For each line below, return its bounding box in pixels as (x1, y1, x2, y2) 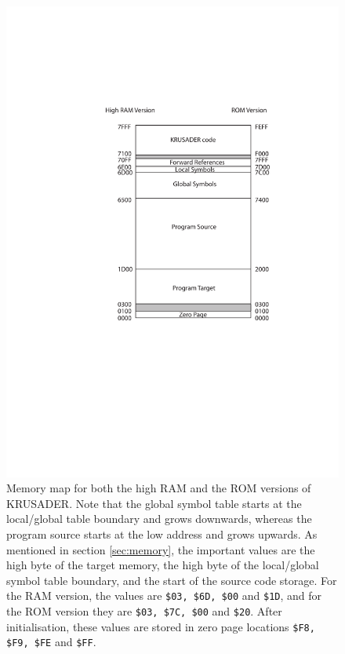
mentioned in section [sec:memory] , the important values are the (6, 541, 315, 557)
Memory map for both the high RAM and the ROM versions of (6, 480, 311, 496)
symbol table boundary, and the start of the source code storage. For (6, 572, 337, 588)
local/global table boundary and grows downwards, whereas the (6, 510, 312, 527)
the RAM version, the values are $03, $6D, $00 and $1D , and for (6, 587, 322, 604)
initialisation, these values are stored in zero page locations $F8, (6, 618, 315, 634)
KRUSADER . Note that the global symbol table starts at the (6, 495, 302, 511)
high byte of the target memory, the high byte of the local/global (6, 557, 319, 573)
